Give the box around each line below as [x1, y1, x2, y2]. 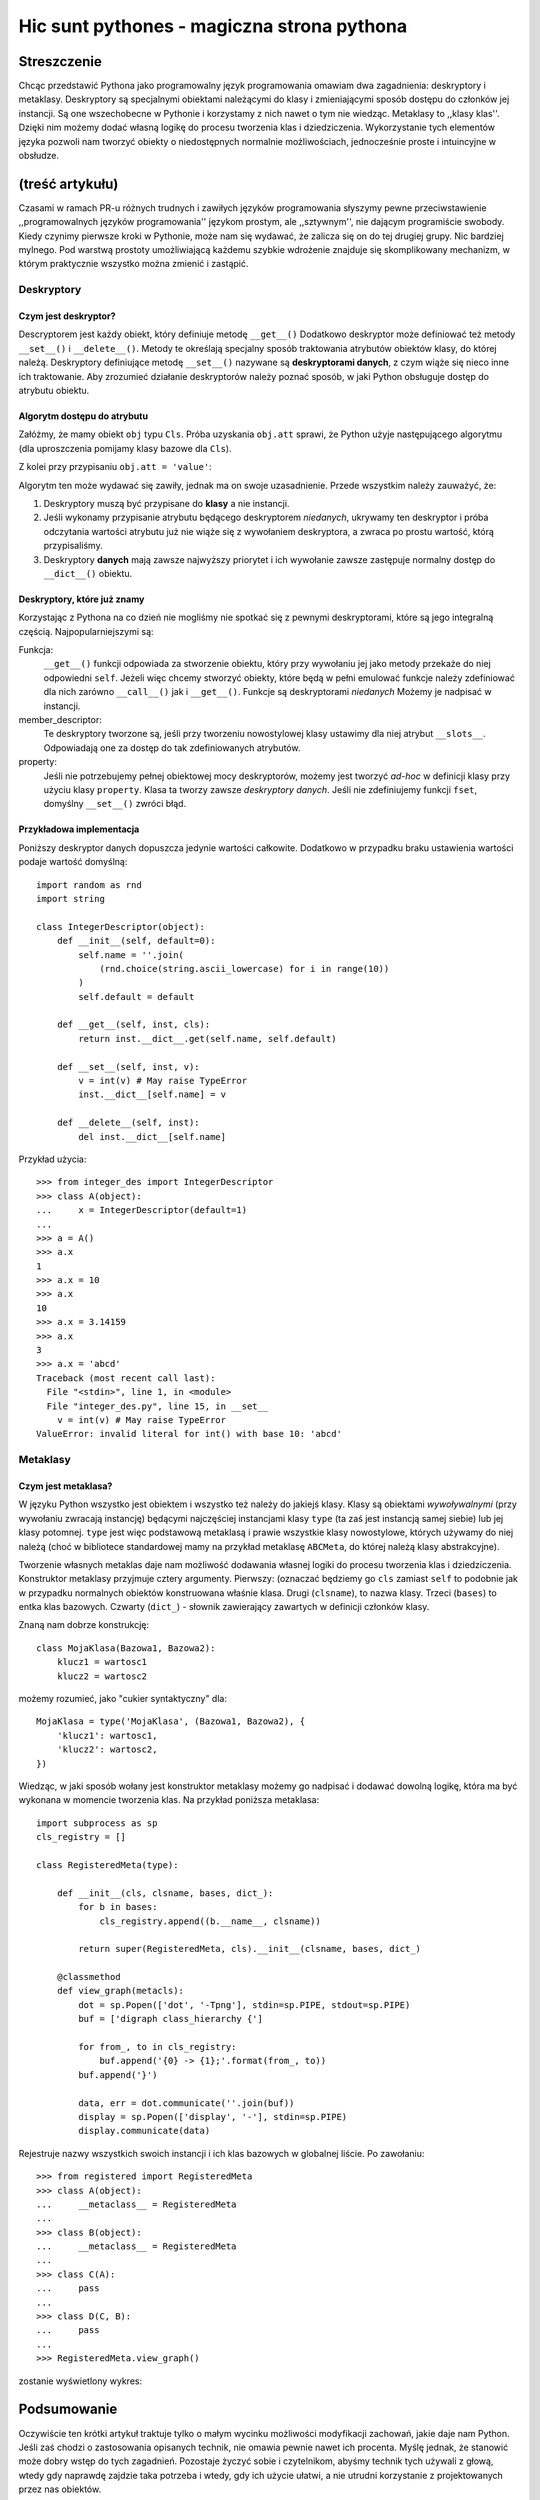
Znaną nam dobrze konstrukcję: [18, 1619, 150, 1631]
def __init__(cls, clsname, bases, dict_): [56, 1887, 274, 1899]
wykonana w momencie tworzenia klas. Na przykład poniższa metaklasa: [18, 1794, 320, 1806]
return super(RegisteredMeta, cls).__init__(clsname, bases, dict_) [78, 1943, 422, 1955]
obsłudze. [18, 150, 60, 162]
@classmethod [56, 1971, 121, 1983]
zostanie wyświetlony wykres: [18, 2375, 143, 2387]
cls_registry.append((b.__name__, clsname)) [99, 1915, 322, 1927]
